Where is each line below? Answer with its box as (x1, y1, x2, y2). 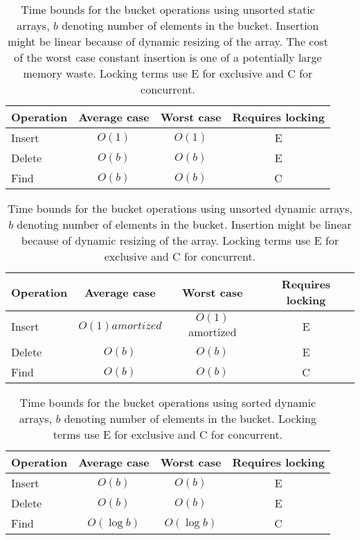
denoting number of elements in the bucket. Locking (64, 410, 317, 426)
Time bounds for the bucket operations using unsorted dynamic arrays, (7, 200, 353, 216)
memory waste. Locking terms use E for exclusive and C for (23, 65, 313, 81)
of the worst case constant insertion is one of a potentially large (14, 49, 322, 65)
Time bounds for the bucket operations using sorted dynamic (19, 394, 316, 410)
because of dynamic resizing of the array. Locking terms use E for (21, 232, 339, 248)
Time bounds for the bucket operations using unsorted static (21, 1, 315, 17)
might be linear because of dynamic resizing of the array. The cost (7, 33, 328, 49)
